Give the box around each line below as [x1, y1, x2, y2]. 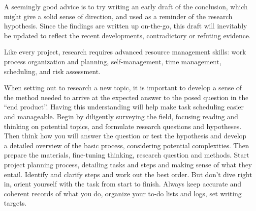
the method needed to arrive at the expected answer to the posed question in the [4, 92, 249, 102]
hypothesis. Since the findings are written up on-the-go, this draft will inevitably [4, 21, 247, 31]
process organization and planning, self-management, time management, [4, 56, 222, 66]
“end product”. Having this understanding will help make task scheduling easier [4, 102, 244, 112]
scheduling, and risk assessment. [4, 66, 101, 76]
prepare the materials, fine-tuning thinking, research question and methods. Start [4, 150, 250, 160]
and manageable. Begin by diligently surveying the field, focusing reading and [4, 111, 238, 121]
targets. [4, 198, 27, 208]
